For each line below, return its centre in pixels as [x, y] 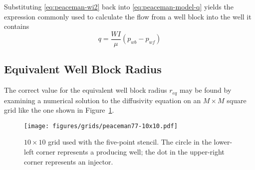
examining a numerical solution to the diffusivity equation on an [103, 100]
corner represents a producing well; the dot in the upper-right [130, 151]
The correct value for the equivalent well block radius [86, 90]
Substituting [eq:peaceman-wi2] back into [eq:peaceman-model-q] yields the [119, 6]
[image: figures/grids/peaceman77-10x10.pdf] [101, 126]
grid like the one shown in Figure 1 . [59, 110]
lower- [223, 142]
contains [17, 26]
